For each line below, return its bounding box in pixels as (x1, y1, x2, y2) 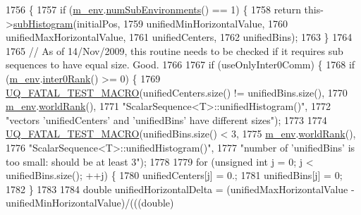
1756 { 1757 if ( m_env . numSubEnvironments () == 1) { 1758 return (6, 2, 301, 16)
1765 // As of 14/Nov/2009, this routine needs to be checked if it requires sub (6, 43, 343, 58)
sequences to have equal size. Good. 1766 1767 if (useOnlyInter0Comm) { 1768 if (6, 57, 355, 72)
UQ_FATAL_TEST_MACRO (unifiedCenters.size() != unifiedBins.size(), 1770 (6, 85, 348, 99)
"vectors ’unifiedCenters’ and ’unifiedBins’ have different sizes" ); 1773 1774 (6, 112, 327, 127)
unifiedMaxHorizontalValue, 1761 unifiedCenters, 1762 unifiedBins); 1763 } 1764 (6, 30, 353, 44)
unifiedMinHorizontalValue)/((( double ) (6, 195, 174, 210)
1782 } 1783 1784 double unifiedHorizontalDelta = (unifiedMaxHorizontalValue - (6, 181, 355, 196)
